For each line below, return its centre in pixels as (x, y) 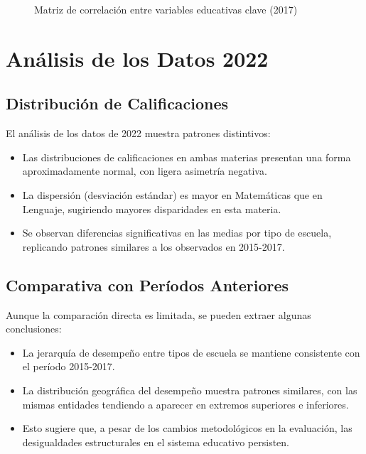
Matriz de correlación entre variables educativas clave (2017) (166, 9)
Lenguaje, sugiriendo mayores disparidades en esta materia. (152, 209)
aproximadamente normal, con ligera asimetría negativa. (145, 171)
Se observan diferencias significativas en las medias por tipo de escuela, (177, 233)
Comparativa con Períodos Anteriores (147, 285)
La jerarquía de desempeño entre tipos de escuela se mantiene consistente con (191, 352)
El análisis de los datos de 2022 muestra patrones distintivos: (138, 133)
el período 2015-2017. (69, 366)
